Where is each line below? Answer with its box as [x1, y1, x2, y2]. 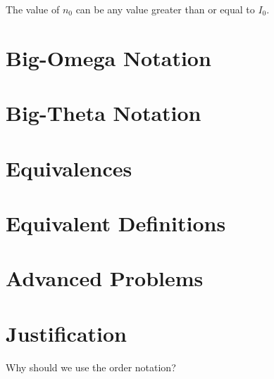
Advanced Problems [6, 264, 204, 293]
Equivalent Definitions [6, 208, 226, 237]
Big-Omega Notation [6, 43, 211, 72]
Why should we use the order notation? [6, 359, 176, 374]
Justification [6, 319, 127, 347]
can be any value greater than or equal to [75, 2, 255, 16]
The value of [6, 2, 60, 16]
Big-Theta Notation [6, 98, 201, 127]
